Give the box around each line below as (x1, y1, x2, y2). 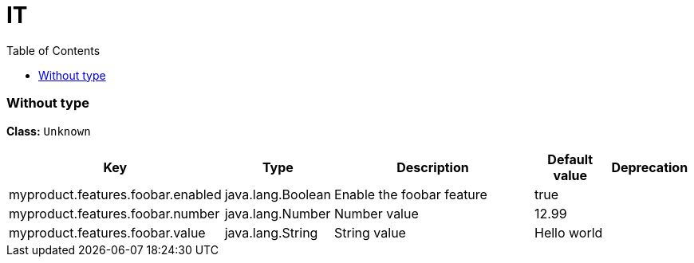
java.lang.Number (224, 205, 331, 222)
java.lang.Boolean (224, 186, 332, 202)
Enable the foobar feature (334, 186, 487, 202)
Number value (334, 205, 419, 222)
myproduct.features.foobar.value (9, 224, 206, 241)
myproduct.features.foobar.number (9, 205, 220, 222)
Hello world (534, 224, 603, 241)
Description (396, 159, 469, 175)
